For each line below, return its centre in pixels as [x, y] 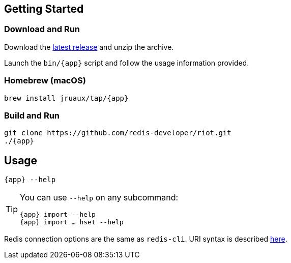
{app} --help [30, 180]
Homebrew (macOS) [45, 81]
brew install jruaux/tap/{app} [66, 98]
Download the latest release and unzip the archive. [89, 47]
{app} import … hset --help [72, 222]
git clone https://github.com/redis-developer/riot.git [118, 133]
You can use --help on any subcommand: [99, 198]
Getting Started [44, 9]
